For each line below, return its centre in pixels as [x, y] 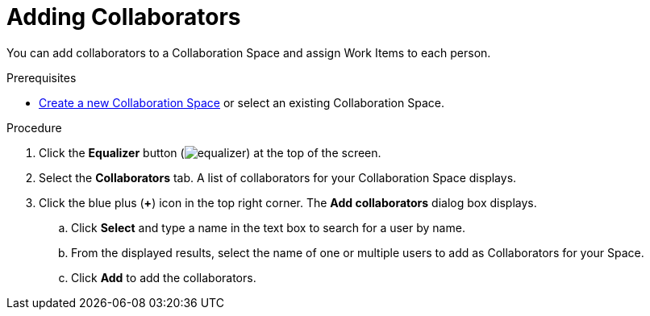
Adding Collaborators [124, 17]
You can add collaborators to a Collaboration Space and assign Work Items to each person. [249, 52]
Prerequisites [42, 77]
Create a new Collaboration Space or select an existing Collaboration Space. [242, 102]
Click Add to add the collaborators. [164, 277]
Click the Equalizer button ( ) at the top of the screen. [210, 152]
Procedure [34, 127]
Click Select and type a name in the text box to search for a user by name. [268, 227]
